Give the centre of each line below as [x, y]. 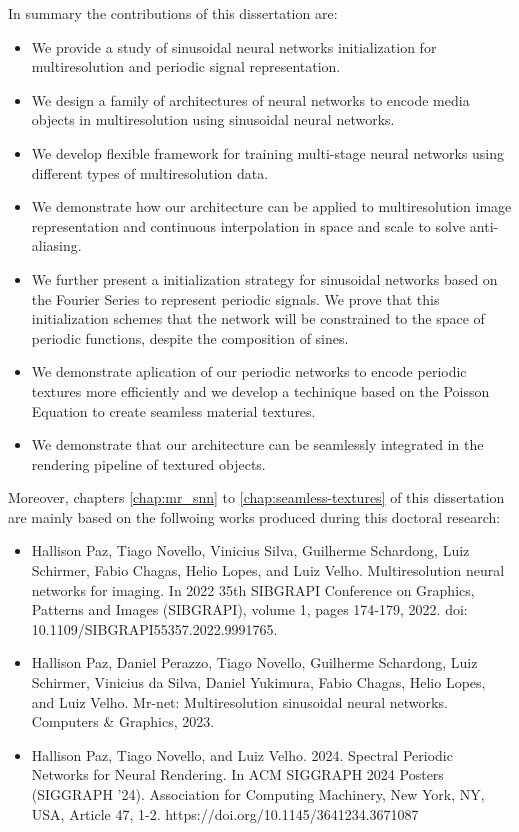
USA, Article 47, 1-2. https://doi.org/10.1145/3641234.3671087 [225, 813]
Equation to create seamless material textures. [173, 410]
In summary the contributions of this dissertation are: [173, 13]
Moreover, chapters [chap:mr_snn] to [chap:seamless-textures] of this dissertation [256, 497]
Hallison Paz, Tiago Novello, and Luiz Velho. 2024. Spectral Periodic [242, 754]
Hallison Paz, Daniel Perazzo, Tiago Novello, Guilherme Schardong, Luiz [254, 662]
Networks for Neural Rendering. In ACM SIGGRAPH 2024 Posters [237, 774]
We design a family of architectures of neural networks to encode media [250, 99]
